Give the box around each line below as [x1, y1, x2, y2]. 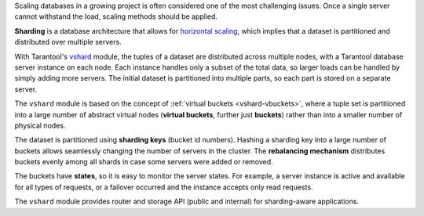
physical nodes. [14, 121, 66, 130]
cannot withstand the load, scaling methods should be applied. [14, 12, 218, 21]
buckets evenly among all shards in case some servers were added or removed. [14, 157, 274, 167]
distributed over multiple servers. [14, 38, 122, 47]
